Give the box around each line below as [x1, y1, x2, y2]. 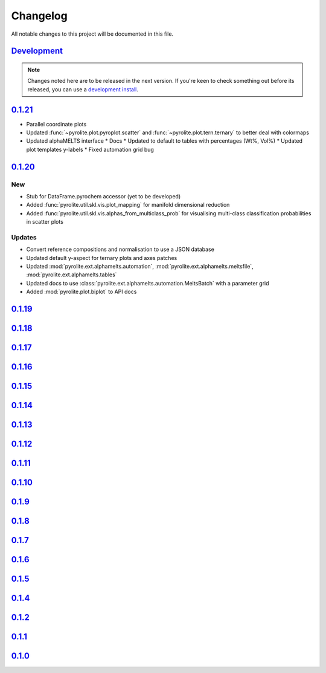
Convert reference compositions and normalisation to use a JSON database [26, 245, 214, 253]
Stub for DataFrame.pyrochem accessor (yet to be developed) [26, 192, 181, 200]
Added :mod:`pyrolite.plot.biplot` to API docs [26, 288, 137, 296]
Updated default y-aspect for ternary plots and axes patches [26, 254, 177, 261]
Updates [11, 233, 37, 241]
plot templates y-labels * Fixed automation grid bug [26, 146, 154, 153]
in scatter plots [26, 218, 63, 226]
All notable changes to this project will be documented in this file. [11, 30, 174, 37]
